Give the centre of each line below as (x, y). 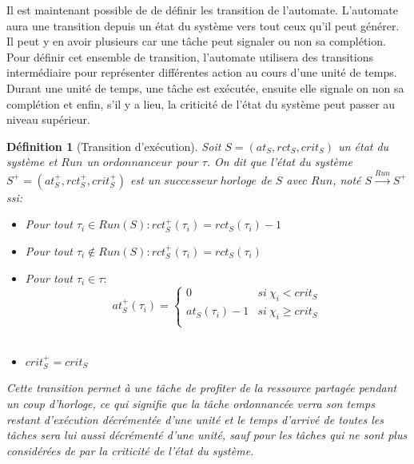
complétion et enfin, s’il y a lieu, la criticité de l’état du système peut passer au (201, 103)
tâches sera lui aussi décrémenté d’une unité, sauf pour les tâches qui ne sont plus (207, 435)
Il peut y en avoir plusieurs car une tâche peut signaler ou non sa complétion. (196, 41)
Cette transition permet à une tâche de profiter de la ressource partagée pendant (202, 388)
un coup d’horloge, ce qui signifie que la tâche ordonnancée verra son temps (191, 404)
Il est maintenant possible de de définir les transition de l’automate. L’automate (202, 10)
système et (32, 162)
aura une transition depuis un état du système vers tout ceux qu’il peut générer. (203, 25)
